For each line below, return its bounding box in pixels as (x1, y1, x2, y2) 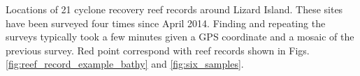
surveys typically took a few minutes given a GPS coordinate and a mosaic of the (6, 29, 354, 44)
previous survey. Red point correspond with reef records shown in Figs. (6, 43, 310, 57)
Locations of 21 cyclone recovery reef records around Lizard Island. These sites (6, 2, 343, 16)
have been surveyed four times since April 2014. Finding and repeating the (6, 15, 326, 30)
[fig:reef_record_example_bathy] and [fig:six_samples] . (6, 56, 244, 71)
